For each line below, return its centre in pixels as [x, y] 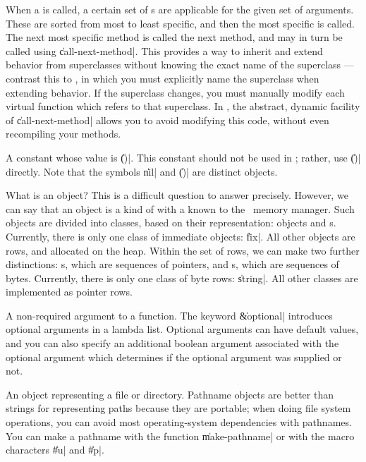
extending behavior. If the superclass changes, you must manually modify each [175, 92]
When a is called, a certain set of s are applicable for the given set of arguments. [180, 9]
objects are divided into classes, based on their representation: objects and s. [171, 223]
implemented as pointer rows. [69, 292]
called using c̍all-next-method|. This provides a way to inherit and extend [164, 50]
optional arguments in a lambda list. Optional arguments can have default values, [182, 329]
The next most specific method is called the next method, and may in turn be [174, 37]
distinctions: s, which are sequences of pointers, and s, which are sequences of [172, 264]
